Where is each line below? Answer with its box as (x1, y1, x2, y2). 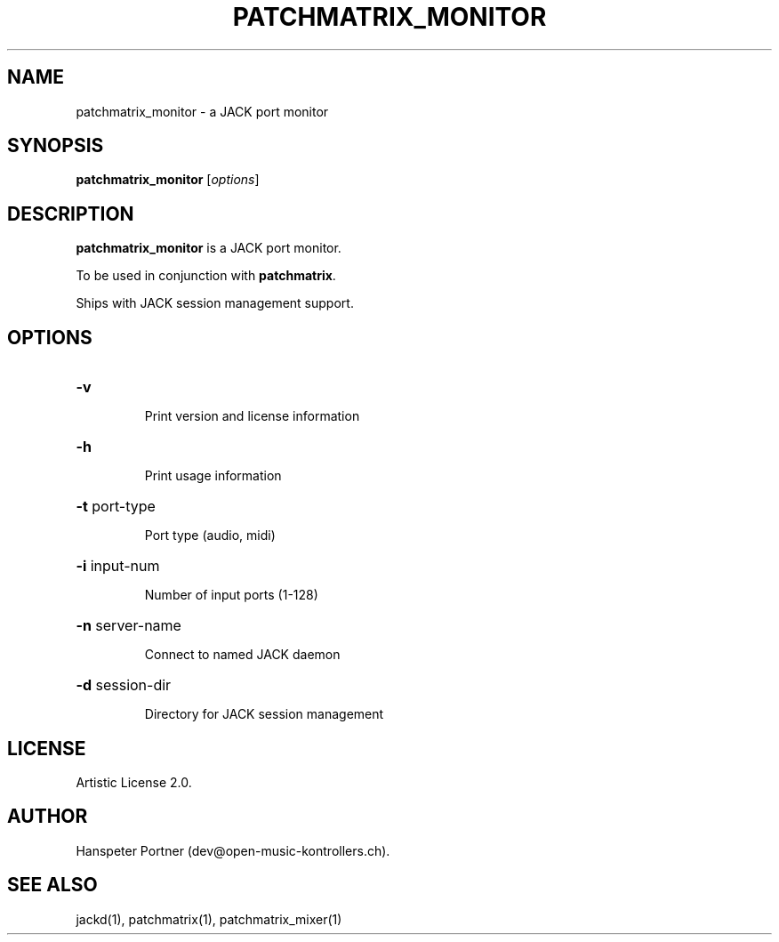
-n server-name (76, 616, 181, 635)
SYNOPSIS (7, 134, 104, 157)
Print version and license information (144, 408, 360, 424)
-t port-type (76, 497, 156, 516)
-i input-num (76, 557, 160, 576)
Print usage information (144, 468, 282, 484)
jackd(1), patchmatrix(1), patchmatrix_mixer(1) (76, 911, 342, 927)
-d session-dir (76, 676, 172, 695)
